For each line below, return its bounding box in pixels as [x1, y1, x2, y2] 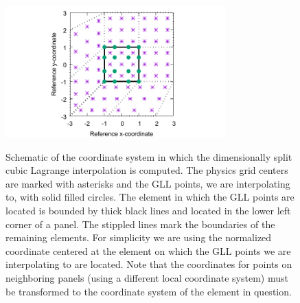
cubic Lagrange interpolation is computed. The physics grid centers [5, 163, 288, 177]
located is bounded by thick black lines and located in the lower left [5, 203, 291, 217]
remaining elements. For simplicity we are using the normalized [5, 230, 272, 245]
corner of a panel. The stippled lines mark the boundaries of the [5, 216, 275, 231]
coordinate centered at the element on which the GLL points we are [5, 243, 291, 258]
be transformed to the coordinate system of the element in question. [5, 284, 292, 298]
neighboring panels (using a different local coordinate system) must [5, 270, 288, 284]
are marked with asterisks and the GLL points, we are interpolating [5, 176, 290, 190]
